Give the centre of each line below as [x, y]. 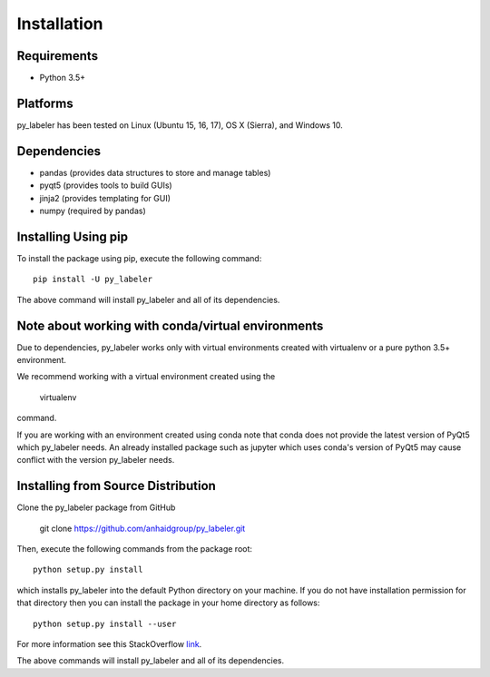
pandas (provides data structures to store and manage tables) [155, 172]
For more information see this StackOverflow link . [109, 644]
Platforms [45, 103]
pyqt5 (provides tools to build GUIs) [106, 185]
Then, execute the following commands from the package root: [135, 549]
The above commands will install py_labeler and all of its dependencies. [151, 661]
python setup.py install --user [105, 623]
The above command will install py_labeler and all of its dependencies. [148, 299]
